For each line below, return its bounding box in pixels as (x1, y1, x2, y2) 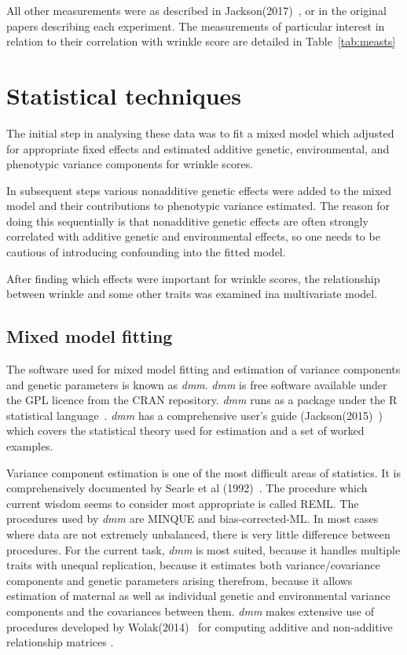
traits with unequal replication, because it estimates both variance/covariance (6, 557, 380, 573)
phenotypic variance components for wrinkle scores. (6, 156, 254, 172)
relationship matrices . (6, 634, 114, 650)
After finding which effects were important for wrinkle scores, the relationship (6, 270, 380, 286)
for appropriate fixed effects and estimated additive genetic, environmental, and (6, 140, 390, 156)
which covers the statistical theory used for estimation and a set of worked (6, 422, 365, 439)
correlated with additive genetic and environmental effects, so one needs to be (6, 228, 380, 245)
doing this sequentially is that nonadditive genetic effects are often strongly (6, 212, 368, 229)
